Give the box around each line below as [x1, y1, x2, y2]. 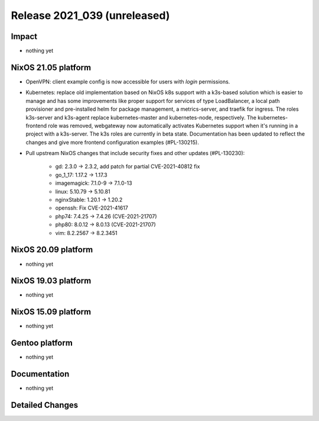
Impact [11, 31, 38, 41]
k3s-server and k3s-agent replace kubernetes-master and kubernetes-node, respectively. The [25, 114, 257, 121]
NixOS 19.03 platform [11, 276, 92, 286]
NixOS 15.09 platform [11, 307, 92, 317]
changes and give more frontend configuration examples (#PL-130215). [25, 139, 199, 146]
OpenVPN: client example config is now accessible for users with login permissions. [25, 78, 230, 85]
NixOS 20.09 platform [11, 245, 93, 255]
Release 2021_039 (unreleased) [11, 9, 170, 22]
